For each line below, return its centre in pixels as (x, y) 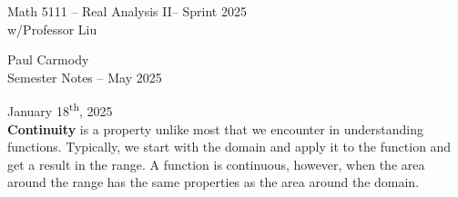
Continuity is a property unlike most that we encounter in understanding (216, 128)
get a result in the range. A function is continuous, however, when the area (216, 164)
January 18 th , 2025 (60, 110)
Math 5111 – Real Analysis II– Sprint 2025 (127, 11)
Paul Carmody (48, 59)
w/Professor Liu (52, 29)
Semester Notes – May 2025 (85, 77)
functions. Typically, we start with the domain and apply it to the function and (229, 147)
